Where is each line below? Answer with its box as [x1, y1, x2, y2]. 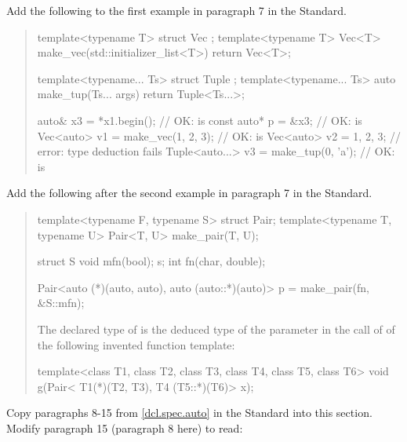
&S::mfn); [37, 294, 85, 311]
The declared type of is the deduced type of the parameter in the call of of [37, 320, 395, 337]
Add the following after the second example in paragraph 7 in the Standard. [6, 184, 372, 201]
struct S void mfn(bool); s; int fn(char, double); [37, 253, 266, 269]
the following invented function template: [37, 336, 235, 353]
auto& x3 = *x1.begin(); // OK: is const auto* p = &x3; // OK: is [37, 111, 362, 128]
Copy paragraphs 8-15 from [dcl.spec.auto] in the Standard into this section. [6, 404, 372, 421]
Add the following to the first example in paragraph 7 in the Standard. [6, 2, 347, 18]
